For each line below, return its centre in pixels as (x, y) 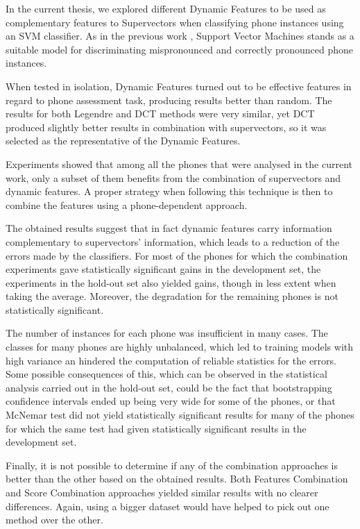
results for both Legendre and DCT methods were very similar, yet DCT (160, 114)
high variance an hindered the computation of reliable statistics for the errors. (171, 360)
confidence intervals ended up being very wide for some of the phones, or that (171, 401)
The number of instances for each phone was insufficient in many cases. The (167, 333)
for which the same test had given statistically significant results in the (156, 428)
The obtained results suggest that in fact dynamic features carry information (169, 228)
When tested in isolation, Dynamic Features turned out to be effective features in (179, 86)
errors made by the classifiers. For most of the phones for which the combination (177, 255)
